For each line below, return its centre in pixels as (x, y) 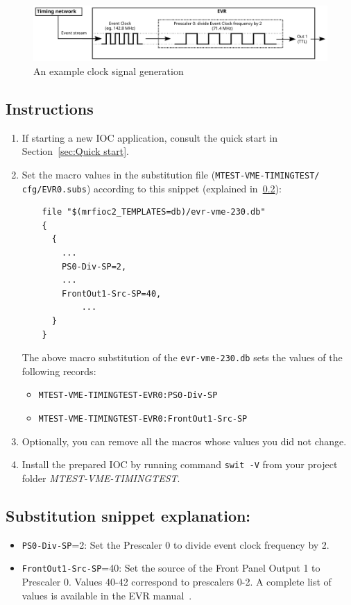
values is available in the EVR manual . (107, 595)
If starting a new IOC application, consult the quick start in (150, 137)
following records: (59, 371)
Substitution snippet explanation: (128, 515)
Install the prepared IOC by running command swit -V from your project (180, 464)
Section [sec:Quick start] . (76, 151)
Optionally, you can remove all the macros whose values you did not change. (184, 441)
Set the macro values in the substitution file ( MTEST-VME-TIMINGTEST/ (171, 174)
